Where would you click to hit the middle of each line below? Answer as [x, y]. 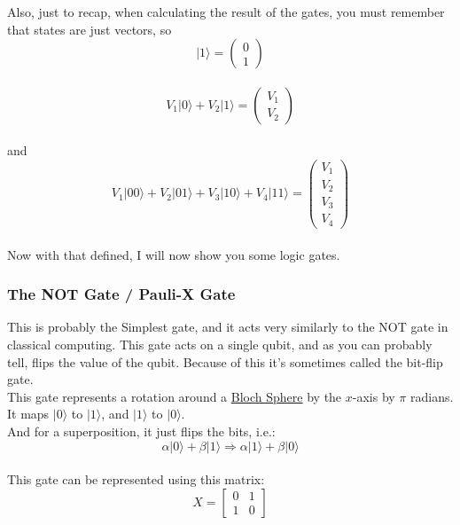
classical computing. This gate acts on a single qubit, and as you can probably [220, 344]
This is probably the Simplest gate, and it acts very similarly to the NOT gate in [228, 327]
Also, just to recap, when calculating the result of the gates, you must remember [226, 12]
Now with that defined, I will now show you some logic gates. [174, 254]
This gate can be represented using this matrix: [136, 479]
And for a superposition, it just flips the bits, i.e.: [141, 431]
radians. [432, 396]
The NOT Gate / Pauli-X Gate [121, 294]
